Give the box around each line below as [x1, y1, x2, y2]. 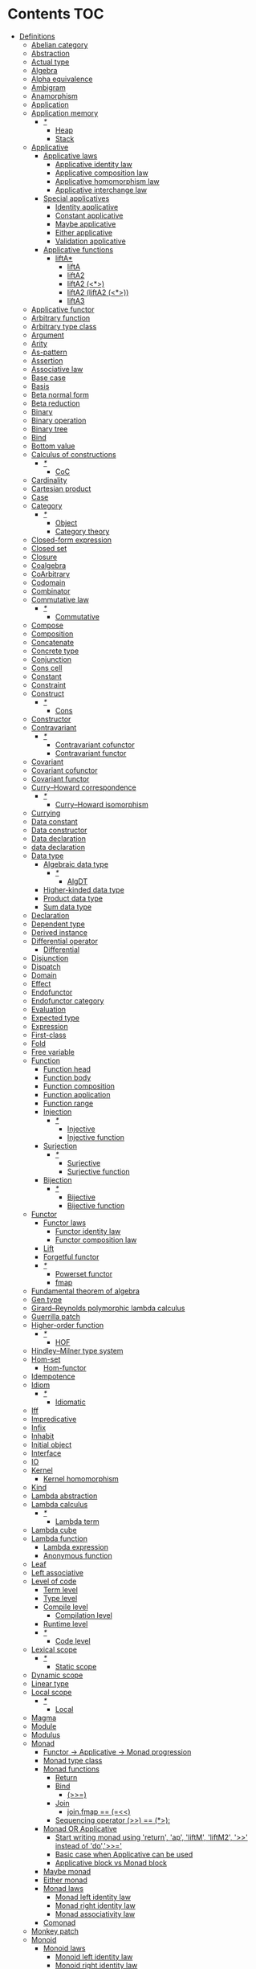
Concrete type [30, 646, 79, 656]
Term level [43, 1584, 78, 1595]
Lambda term [55, 1516, 100, 1526]
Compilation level [55, 1610, 113, 1620]
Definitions [18, 31, 55, 41]
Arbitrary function [30, 313, 91, 322]
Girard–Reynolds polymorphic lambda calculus [30, 1303, 185, 1313]
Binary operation [30, 415, 87, 425]
